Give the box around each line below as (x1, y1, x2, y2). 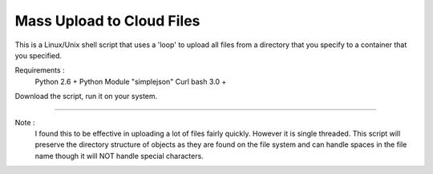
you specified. (14, 50, 63, 60)
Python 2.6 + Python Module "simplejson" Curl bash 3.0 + (34, 77, 227, 86)
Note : (14, 117, 35, 127)
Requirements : (14, 65, 65, 75)
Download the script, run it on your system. (14, 92, 158, 101)
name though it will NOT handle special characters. (34, 151, 204, 160)
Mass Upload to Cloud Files (14, 12, 200, 30)
